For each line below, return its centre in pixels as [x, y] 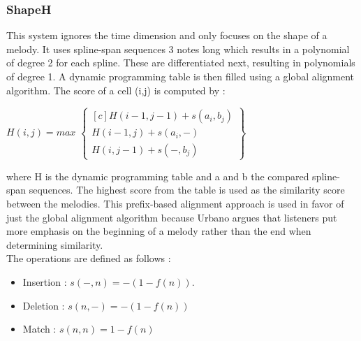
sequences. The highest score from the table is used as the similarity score [187, 190]
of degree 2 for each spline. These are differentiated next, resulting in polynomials [181, 63]
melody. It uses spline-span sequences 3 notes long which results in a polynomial [178, 49]
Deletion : [44, 305]
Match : [39, 329]
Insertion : [45, 281]
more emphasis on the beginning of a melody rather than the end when [159, 231]
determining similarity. [55, 244]
